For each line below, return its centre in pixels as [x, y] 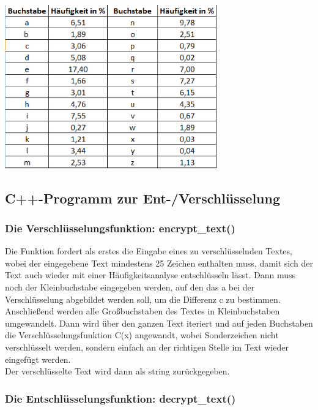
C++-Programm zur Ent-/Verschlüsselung [143, 198]
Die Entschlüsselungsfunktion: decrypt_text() [120, 398]
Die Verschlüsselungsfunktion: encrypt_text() [120, 228]
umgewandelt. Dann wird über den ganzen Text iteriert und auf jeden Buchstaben [159, 323]
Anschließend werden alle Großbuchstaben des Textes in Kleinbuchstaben [142, 311]
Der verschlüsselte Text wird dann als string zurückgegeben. [117, 371]
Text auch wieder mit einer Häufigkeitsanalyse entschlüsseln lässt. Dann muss [150, 275]
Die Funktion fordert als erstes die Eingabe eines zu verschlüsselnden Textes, [149, 251]
